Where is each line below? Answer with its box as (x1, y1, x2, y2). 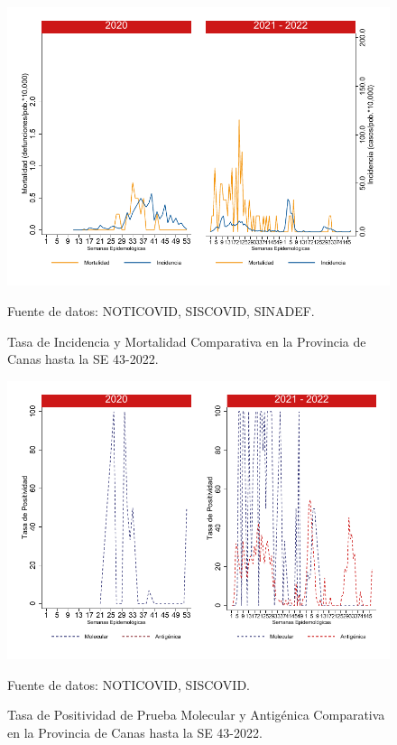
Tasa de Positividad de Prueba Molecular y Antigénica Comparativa (7, 705, 385, 724)
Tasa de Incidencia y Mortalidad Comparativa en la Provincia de (7, 331, 366, 350)
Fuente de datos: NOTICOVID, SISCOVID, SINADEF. (7, 301, 315, 320)
